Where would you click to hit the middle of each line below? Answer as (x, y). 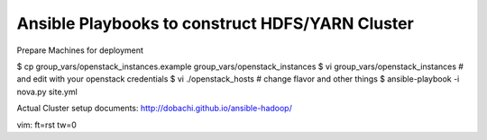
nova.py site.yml (47, 92)
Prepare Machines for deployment (80, 50)
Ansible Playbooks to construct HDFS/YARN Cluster (215, 23)
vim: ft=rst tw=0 (46, 125)
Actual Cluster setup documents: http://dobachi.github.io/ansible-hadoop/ (154, 109)
